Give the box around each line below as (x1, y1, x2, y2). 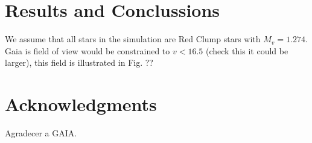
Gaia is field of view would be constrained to (5, 44, 170, 57)
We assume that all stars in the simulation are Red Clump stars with (5, 33, 261, 45)
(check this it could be (205, 44, 288, 57)
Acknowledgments (5, 92, 157, 116)
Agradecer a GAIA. (5, 127, 77, 139)
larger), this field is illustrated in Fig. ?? (5, 56, 153, 69)
